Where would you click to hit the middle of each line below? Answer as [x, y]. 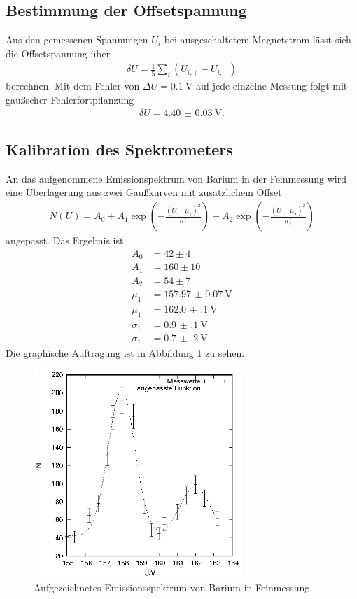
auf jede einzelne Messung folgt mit [272, 86]
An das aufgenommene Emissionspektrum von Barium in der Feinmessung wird [176, 178]
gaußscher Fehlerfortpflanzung [70, 100]
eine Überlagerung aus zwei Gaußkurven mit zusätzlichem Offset [144, 192]
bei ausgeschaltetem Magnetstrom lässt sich [258, 40]
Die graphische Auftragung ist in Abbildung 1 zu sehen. [125, 352]
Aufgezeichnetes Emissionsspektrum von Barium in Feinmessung [172, 587]
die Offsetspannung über [58, 53]
